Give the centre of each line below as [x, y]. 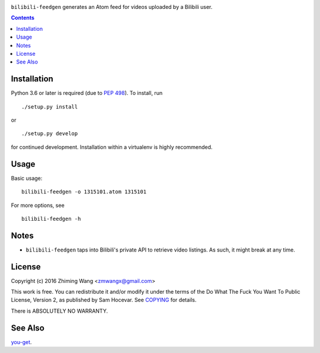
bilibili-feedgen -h [51, 219]
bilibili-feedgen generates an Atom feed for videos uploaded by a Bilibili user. [112, 7]
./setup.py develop [50, 134]
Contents [23, 18]
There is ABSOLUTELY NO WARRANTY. [59, 311]
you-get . [21, 342]
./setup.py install [50, 106]
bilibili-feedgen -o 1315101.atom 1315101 [84, 192]
